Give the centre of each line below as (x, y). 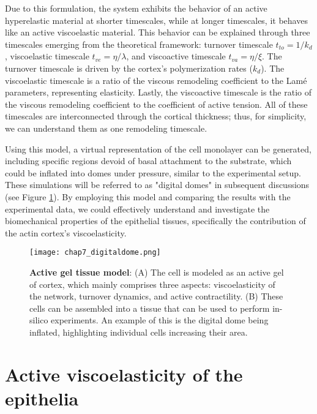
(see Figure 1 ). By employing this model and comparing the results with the (148, 196)
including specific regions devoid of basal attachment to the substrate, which (148, 161)
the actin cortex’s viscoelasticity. (66, 232)
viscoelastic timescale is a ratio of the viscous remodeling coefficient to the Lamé (156, 80)
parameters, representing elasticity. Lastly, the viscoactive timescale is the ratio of (158, 92)
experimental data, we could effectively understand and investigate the (137, 209)
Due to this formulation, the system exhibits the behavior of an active (136, 8)
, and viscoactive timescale (176, 56)
